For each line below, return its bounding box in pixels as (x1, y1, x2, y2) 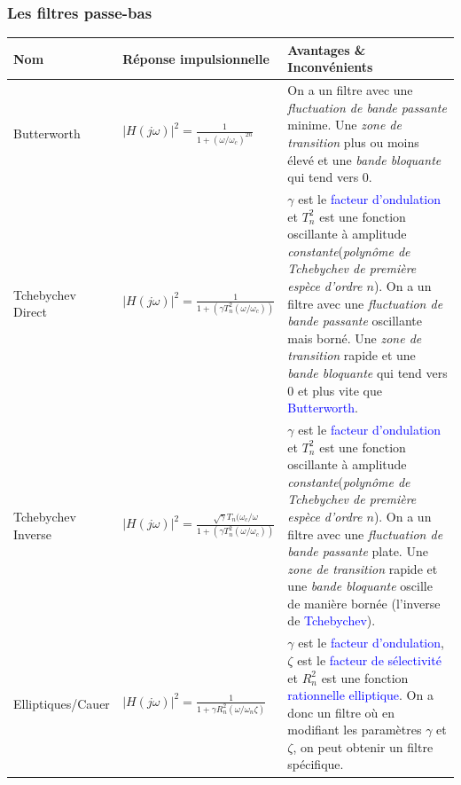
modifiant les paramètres (287, 720, 422, 739)
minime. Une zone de (287, 115, 402, 134)
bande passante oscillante (287, 311, 422, 330)
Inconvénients (287, 58, 373, 76)
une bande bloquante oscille (287, 577, 433, 595)
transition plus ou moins (287, 132, 419, 151)
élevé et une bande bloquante (287, 150, 441, 169)
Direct (13, 302, 47, 321)
